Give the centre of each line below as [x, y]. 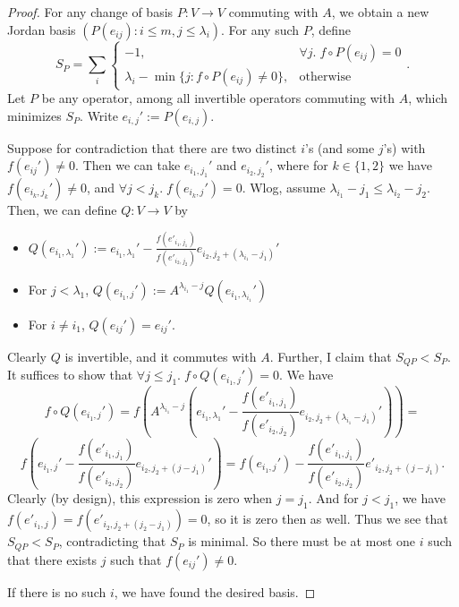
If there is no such [57, 591]
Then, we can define [62, 209]
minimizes [34, 115]
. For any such [260, 29]
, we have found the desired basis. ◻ [215, 591]
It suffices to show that [70, 375]
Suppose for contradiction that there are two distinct [152, 147]
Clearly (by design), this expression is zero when [140, 498]
